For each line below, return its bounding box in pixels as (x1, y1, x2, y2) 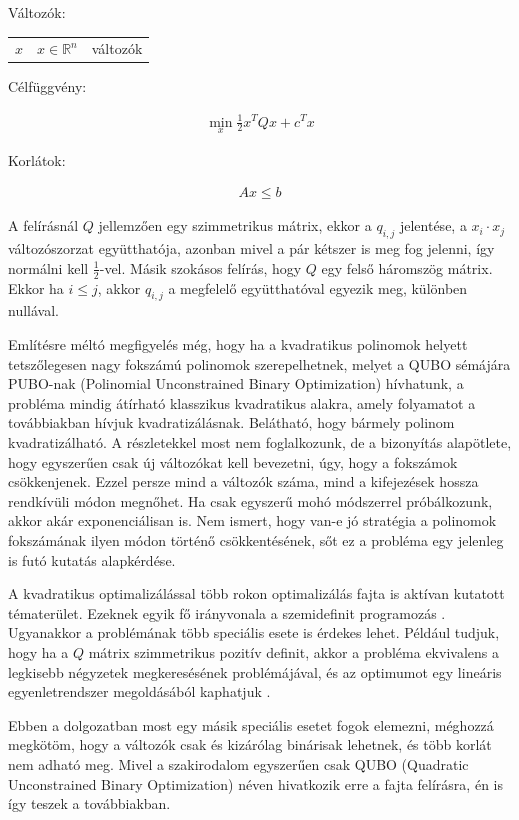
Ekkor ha (8, 277, 64, 298)
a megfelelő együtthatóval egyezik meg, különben (168, 277, 468, 298)
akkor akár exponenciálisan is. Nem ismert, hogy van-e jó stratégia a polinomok (8, 510, 497, 531)
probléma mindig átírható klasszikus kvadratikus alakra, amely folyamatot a (8, 392, 476, 413)
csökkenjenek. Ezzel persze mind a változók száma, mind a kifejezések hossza (8, 471, 479, 492)
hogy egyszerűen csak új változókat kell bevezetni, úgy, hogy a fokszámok (8, 451, 458, 472)
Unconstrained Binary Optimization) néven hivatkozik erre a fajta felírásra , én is (8, 773, 503, 794)
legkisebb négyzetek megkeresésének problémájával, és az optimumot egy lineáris (8, 661, 502, 682)
